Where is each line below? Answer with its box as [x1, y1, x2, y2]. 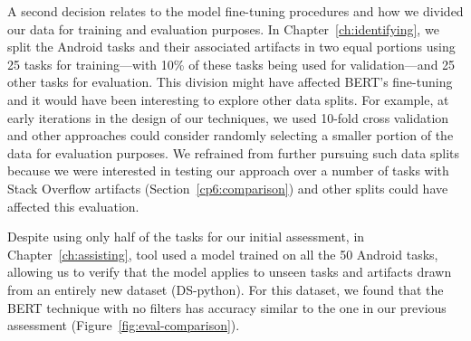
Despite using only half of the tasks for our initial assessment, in [7, 227, 365, 246]
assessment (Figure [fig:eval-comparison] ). [7, 316, 240, 335]
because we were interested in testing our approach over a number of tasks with [7, 161, 449, 180]
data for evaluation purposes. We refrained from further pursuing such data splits [7, 143, 460, 162]
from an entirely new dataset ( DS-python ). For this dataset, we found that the [7, 279, 444, 298]
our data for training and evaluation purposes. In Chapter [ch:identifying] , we [7, 19, 439, 38]
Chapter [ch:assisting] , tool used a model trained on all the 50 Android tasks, [7, 244, 438, 263]
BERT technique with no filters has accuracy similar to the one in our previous [7, 298, 447, 317]
